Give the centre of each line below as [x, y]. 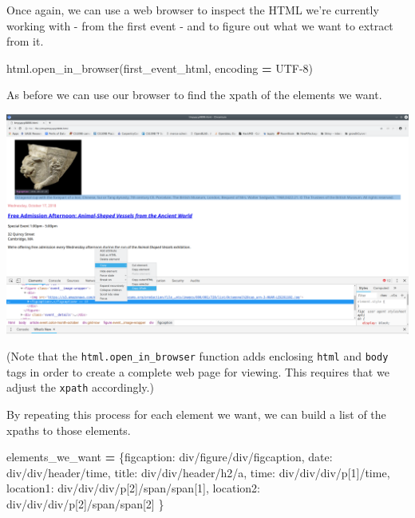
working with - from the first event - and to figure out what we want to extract [200, 25]
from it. [25, 41]
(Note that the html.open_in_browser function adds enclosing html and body [198, 356]
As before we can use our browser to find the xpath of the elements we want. [194, 95]
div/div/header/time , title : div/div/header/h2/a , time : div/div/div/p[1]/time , [198, 472]
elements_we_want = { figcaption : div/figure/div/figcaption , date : [170, 457]
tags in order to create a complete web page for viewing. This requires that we [198, 371]
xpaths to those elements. [69, 430]
